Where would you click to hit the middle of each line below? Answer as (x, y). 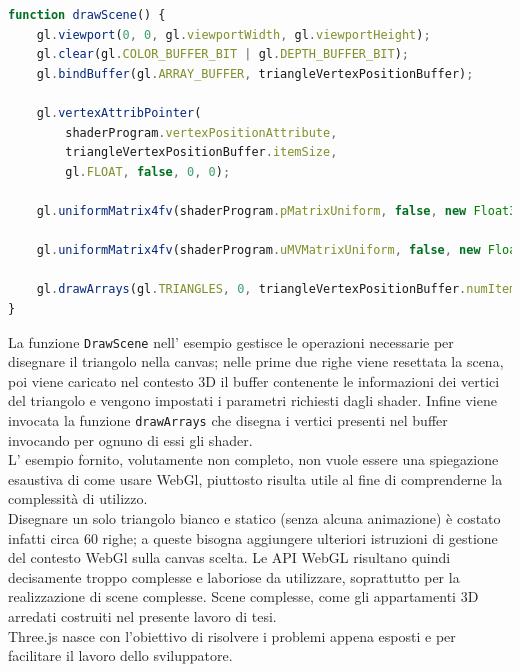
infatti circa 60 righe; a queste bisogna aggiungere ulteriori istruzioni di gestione (253, 537)
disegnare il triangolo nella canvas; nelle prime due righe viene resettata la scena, (256, 361)
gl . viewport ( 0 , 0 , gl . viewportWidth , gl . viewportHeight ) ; (233, 34)
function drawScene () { (87, 15)
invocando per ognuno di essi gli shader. (130, 439)
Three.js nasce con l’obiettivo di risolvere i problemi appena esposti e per (232, 635)
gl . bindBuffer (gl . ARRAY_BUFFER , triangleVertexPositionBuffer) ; (255, 73)
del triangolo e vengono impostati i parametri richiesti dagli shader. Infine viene (252, 400)
